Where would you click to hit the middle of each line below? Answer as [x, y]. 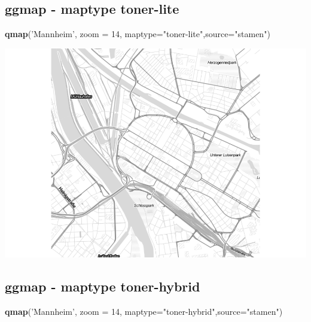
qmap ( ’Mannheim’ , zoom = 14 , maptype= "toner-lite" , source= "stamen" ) [138, 34]
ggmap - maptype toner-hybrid [103, 286]
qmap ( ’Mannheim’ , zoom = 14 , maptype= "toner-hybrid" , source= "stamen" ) [144, 311]
